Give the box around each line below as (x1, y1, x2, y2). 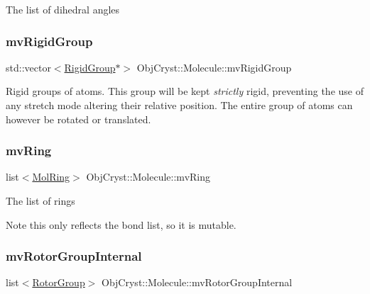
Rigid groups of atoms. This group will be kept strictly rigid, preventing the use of (6, 84, 364, 98)
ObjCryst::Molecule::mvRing (86, 169, 211, 184)
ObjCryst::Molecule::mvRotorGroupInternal (102, 275, 293, 290)
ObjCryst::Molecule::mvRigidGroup (136, 60, 292, 74)
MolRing (32, 169, 70, 184)
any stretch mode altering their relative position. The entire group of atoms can (6, 98, 353, 112)
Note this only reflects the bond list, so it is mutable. (6, 217, 236, 232)
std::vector (6, 60, 51, 74)
